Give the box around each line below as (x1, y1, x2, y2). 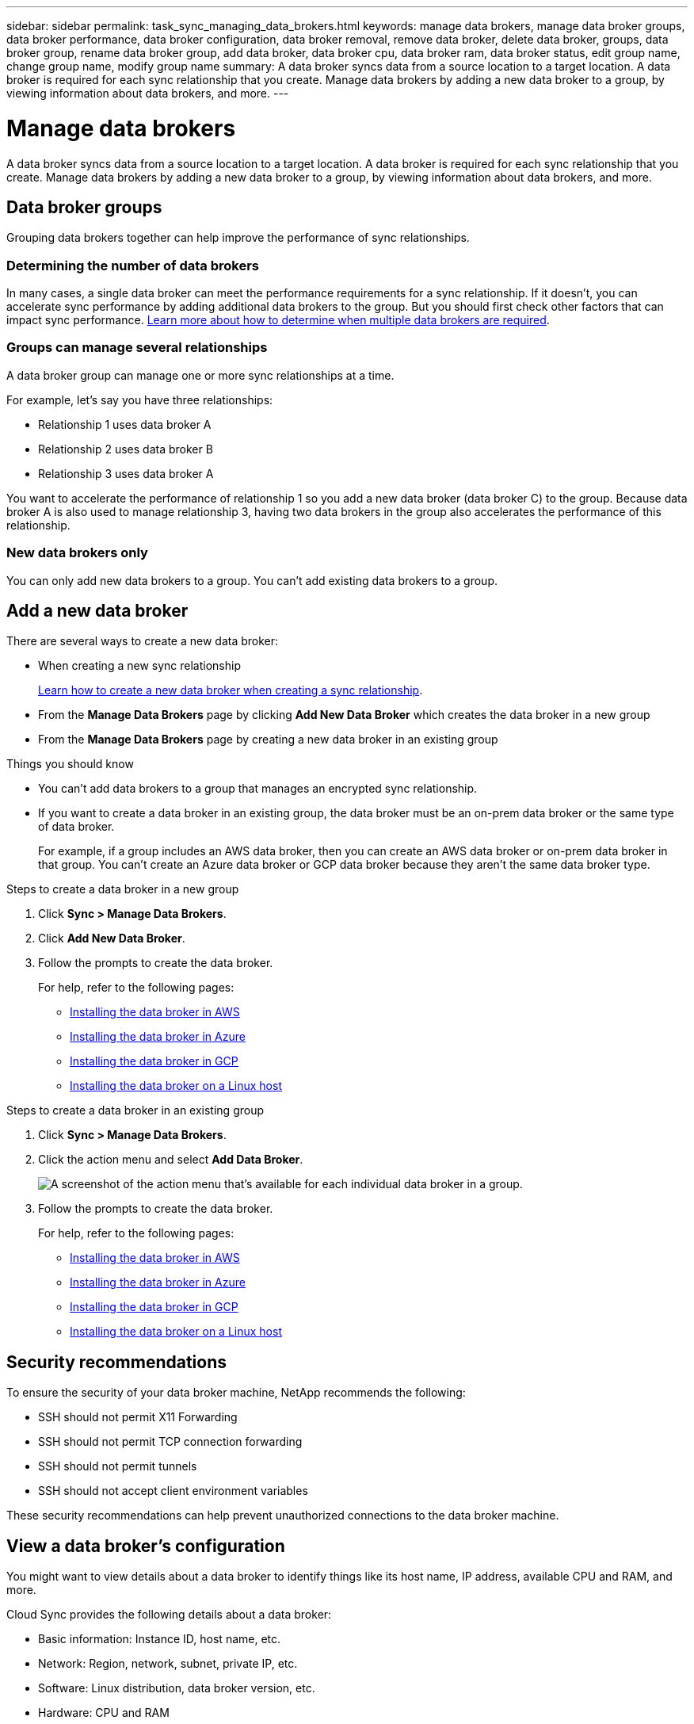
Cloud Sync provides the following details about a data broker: (6, 1607, 332, 1622)
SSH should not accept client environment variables (38, 1484, 308, 1498)
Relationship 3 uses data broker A (38, 466, 214, 480)
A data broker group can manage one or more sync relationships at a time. (6, 368, 395, 382)
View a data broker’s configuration (6, 1535, 285, 1556)
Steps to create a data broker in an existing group (6, 1103, 265, 1118)
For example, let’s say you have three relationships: (6, 392, 273, 407)
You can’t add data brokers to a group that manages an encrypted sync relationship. (38, 782, 478, 796)
